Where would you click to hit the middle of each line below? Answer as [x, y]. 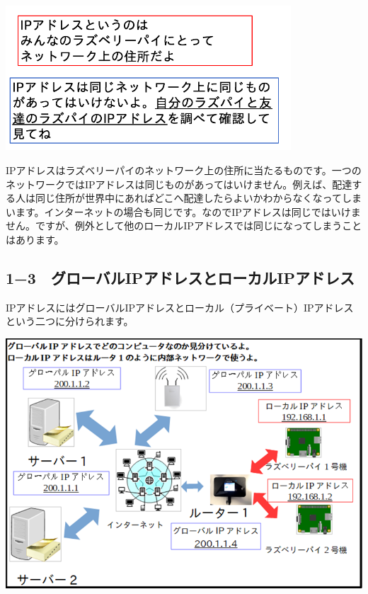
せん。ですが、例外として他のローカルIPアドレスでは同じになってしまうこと [184, 225]
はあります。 [35, 239]
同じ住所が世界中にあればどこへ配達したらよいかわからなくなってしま [198, 198]
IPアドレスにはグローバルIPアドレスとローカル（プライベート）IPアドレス [180, 307]
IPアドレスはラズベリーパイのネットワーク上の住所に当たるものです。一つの [184, 170]
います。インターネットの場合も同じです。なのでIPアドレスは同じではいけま [183, 211]
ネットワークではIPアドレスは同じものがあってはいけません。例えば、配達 [179, 184]
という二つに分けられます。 [70, 321]
